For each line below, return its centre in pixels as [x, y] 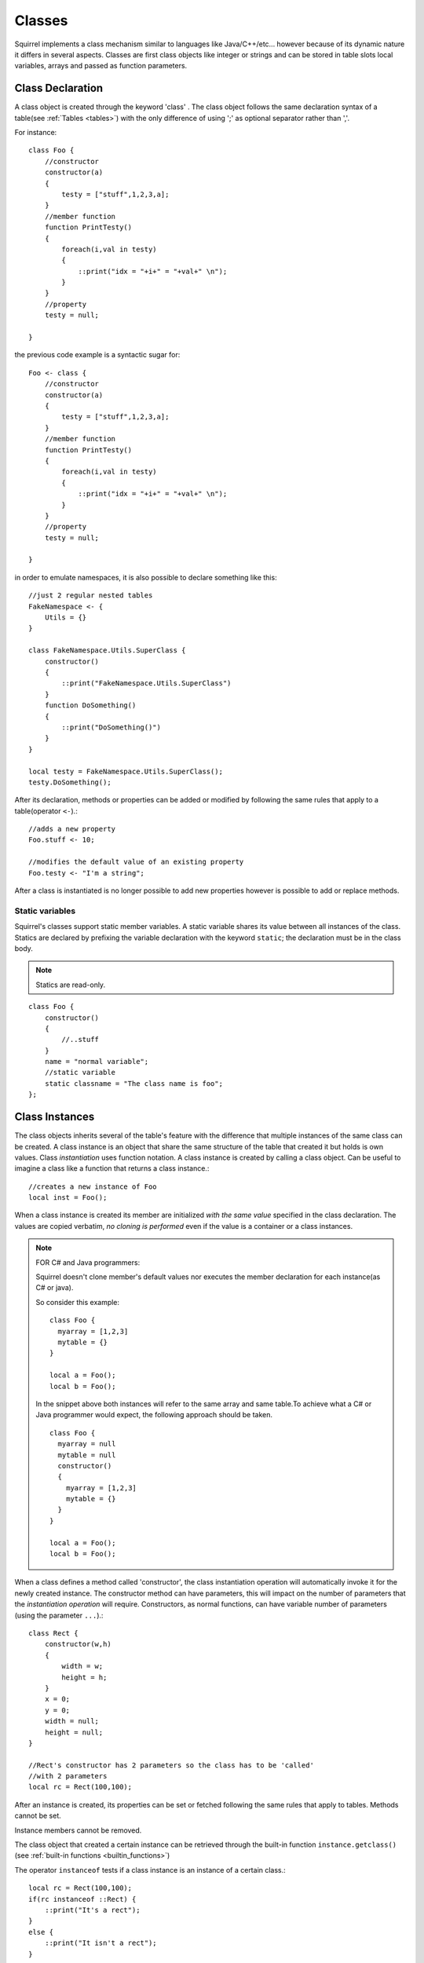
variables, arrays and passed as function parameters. [101, 66]
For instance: [36, 133]
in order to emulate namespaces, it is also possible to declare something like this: [146, 577]
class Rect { [53, 1633]
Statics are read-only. [71, 985]
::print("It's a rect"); [92, 1910]
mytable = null [87, 1455]
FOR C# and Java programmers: [88, 1262]
